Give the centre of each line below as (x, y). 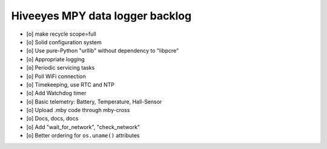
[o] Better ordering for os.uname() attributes (83, 136)
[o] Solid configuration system (64, 42)
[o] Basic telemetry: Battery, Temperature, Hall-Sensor (94, 101)
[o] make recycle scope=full (61, 34)
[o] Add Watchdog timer (56, 93)
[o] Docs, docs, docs (52, 119)
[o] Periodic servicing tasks (61, 68)
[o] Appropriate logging (55, 59)
